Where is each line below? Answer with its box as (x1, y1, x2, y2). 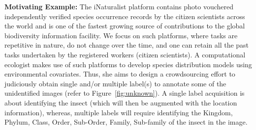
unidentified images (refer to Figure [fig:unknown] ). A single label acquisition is (4, 88, 245, 98)
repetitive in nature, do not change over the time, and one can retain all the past (4, 40, 249, 50)
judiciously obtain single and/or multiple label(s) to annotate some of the (4, 78, 226, 88)
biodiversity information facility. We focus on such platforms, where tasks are (4, 30, 238, 40)
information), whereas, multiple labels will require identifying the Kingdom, (4, 107, 233, 117)
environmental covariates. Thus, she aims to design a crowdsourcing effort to (4, 69, 235, 79)
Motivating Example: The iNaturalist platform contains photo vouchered (4, 1, 234, 11)
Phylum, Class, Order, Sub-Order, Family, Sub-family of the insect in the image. (4, 117, 248, 127)
